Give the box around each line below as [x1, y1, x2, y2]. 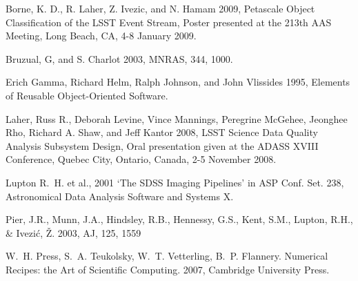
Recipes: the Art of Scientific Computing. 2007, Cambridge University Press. [6, 262, 330, 276]
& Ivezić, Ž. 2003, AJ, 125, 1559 [6, 225, 141, 240]
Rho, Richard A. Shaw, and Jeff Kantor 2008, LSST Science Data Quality [6, 125, 318, 139]
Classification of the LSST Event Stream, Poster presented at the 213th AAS [6, 14, 332, 29]
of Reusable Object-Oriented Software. [6, 88, 168, 102]
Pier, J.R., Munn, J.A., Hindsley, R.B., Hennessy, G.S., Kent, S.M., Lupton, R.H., [6, 212, 353, 226]
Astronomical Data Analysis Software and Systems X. [6, 188, 234, 203]
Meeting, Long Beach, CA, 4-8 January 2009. [6, 28, 197, 43]
